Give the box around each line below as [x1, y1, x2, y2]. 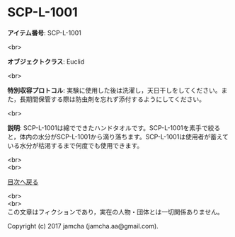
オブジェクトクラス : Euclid [7, 57, 85, 66]
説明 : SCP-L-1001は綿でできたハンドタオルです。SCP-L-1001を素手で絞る [7, 123, 221, 132]
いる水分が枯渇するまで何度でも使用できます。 [7, 141, 144, 149]
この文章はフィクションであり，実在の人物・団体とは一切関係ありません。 [7, 207, 224, 216]
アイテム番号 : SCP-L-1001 [7, 28, 81, 37]
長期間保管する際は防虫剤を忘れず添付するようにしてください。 [19, 95, 205, 103]
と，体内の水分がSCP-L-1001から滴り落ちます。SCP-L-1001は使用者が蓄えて [7, 132, 229, 141]
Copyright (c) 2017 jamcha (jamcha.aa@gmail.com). [7, 221, 159, 230]
